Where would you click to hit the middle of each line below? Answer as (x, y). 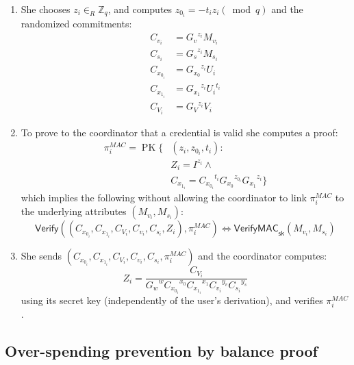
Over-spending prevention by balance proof (161, 351)
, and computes (140, 9)
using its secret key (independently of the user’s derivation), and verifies (172, 300)
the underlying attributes (74, 211)
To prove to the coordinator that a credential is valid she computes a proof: (179, 132)
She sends (41, 256)
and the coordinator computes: (263, 256)
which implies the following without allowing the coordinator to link (164, 198)
